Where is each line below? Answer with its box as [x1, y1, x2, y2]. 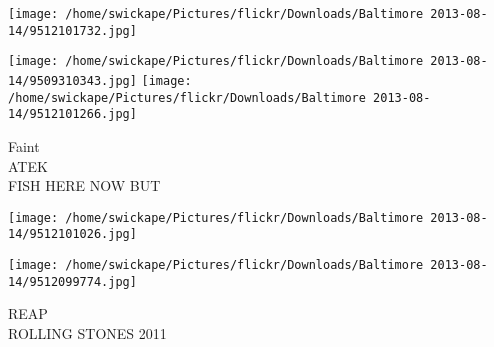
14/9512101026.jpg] [8, 227, 137, 242]
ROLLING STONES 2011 [8, 322, 167, 343]
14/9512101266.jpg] [8, 107, 137, 122]
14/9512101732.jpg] [8, 23, 137, 38]
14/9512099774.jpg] [8, 274, 137, 289]
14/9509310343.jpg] [8, 73, 137, 88]
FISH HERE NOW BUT [8, 175, 161, 196]
